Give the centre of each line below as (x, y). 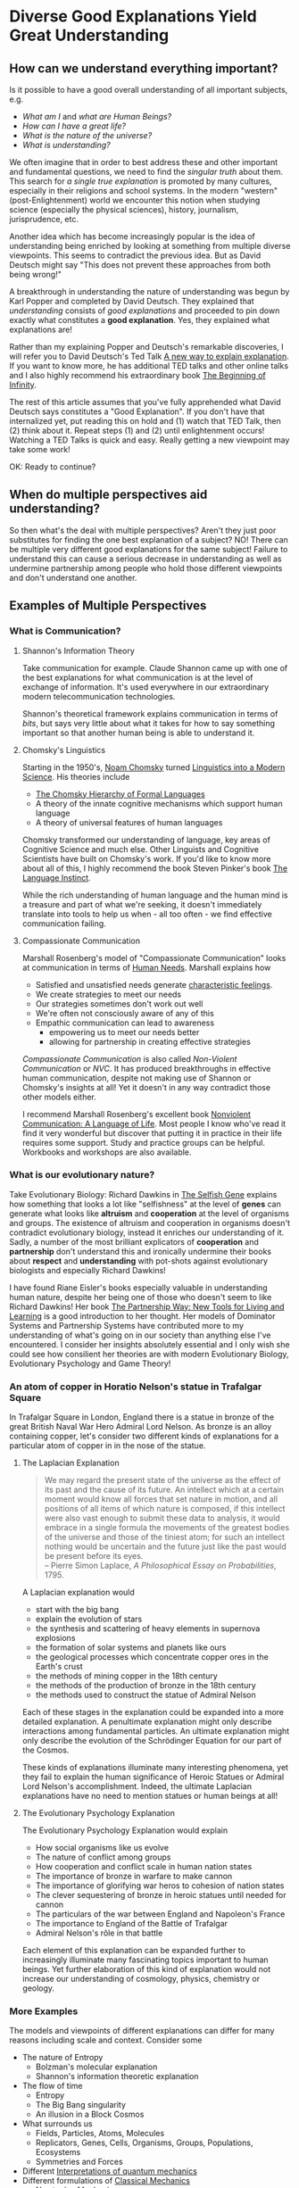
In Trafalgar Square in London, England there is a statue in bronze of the (142, 1417)
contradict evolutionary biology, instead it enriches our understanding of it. (147, 1232)
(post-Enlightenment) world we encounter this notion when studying (135, 200)
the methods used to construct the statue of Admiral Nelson (145, 1695)
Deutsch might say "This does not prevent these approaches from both (140, 265)
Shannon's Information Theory (79, 651)
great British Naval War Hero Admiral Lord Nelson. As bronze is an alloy (141, 1427)
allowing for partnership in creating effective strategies (150, 1041)
